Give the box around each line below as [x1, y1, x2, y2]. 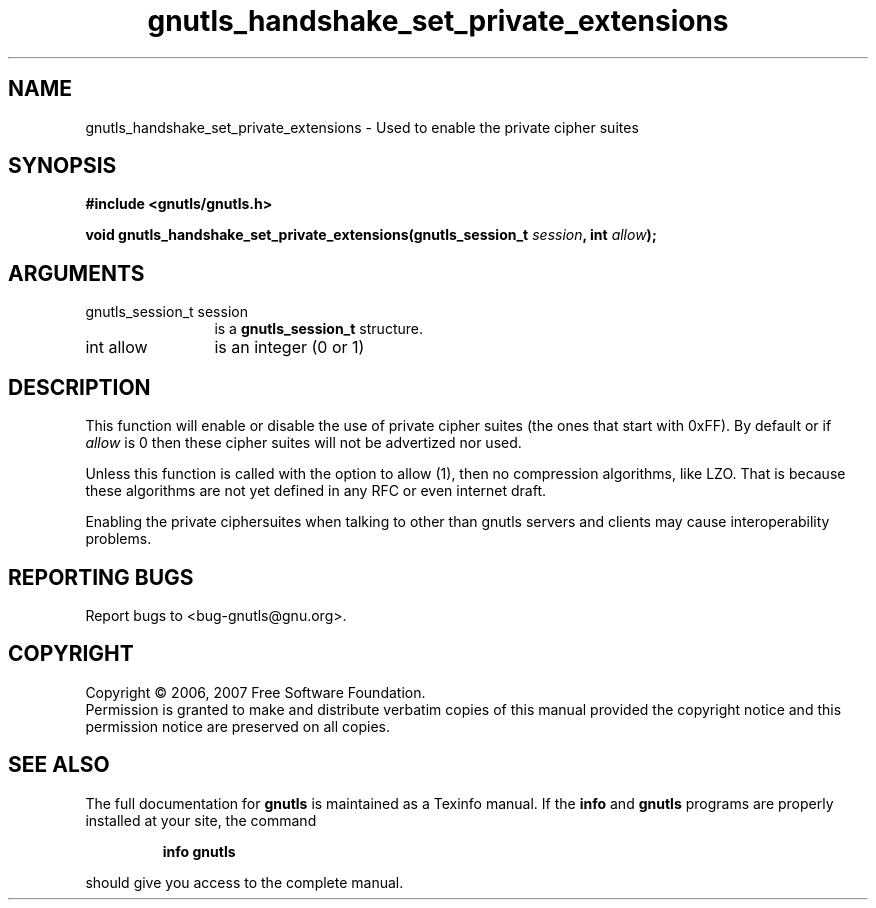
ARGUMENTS [8, 260, 145, 286]
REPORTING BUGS [8, 564, 194, 590]
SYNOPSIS [8, 153, 117, 179]
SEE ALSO [8, 752, 110, 778]
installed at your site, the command [85, 811, 317, 829]
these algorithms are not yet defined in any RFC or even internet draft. [85, 482, 547, 500]
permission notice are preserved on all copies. [85, 717, 390, 735]
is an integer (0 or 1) [214, 337, 365, 358]
